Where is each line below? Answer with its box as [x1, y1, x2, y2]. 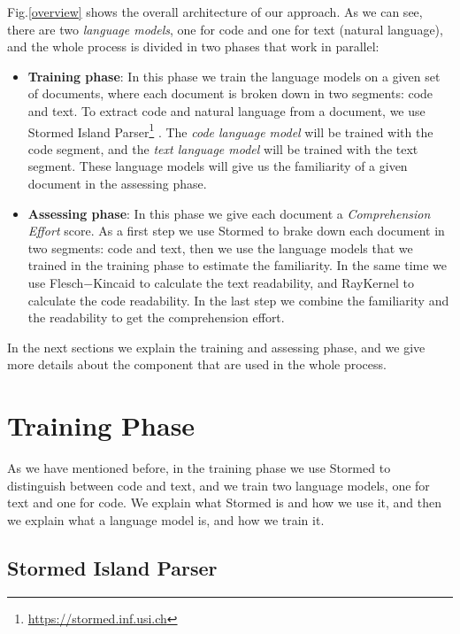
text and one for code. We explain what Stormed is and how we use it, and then [7, 493, 442, 512]
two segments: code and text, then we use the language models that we [27, 238, 413, 257]
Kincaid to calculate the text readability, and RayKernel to [93, 273, 415, 291]
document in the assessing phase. [27, 174, 207, 192]
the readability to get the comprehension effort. [27, 308, 285, 327]
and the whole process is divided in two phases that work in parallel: [7, 37, 379, 56]
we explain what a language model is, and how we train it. [7, 510, 325, 529]
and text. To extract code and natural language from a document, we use [27, 101, 425, 120]
